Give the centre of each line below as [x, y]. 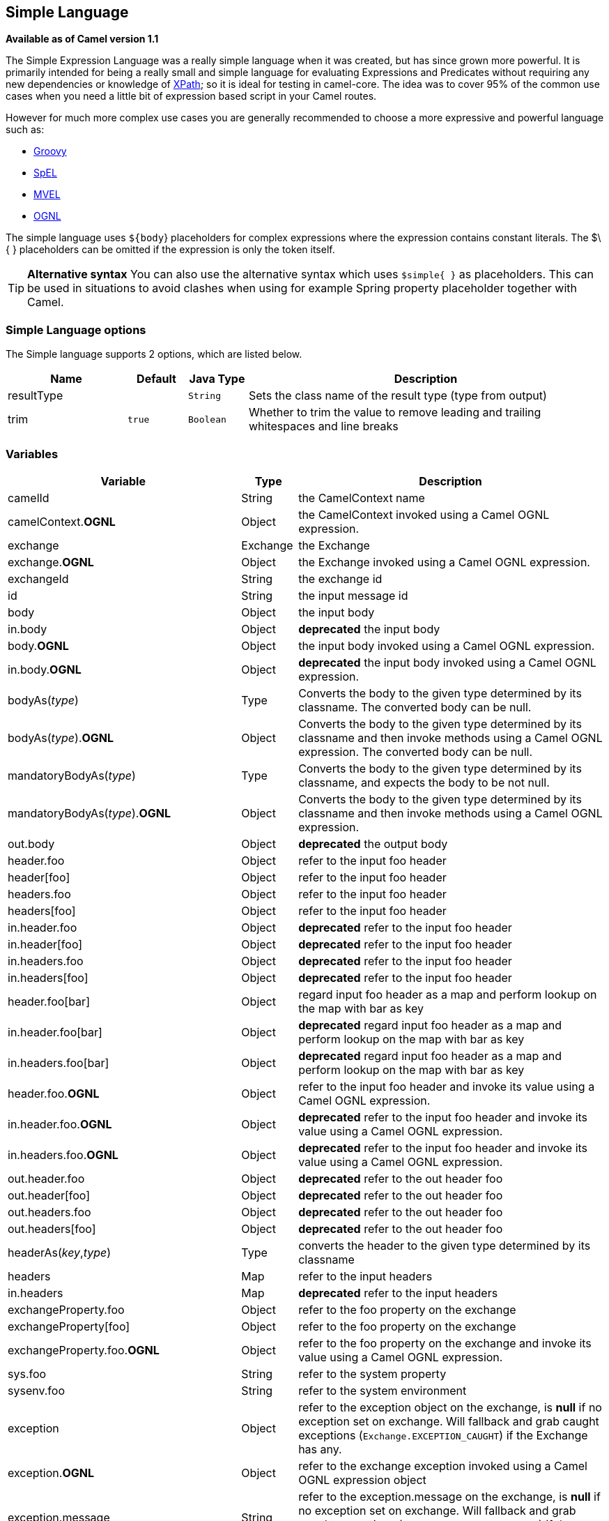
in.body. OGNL [45, 669]
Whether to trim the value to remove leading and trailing [395, 413]
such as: [25, 130]
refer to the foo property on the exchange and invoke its [445, 1343]
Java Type [217, 379]
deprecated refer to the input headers [398, 1293]
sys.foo [27, 1374]
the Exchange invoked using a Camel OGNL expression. [444, 562]
